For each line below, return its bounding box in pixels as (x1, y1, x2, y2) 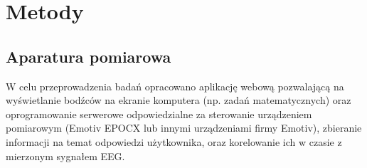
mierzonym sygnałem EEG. (6, 148, 125, 163)
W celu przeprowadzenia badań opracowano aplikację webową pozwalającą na (6, 78, 344, 93)
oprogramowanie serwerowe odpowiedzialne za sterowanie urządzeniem (6, 106, 312, 121)
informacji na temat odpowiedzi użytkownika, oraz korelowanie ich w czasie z (6, 134, 342, 149)
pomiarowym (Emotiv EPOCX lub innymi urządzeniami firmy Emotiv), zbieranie (6, 120, 362, 135)
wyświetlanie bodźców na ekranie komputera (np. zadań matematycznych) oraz (6, 93, 351, 107)
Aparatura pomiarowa (6, 45, 171, 67)
